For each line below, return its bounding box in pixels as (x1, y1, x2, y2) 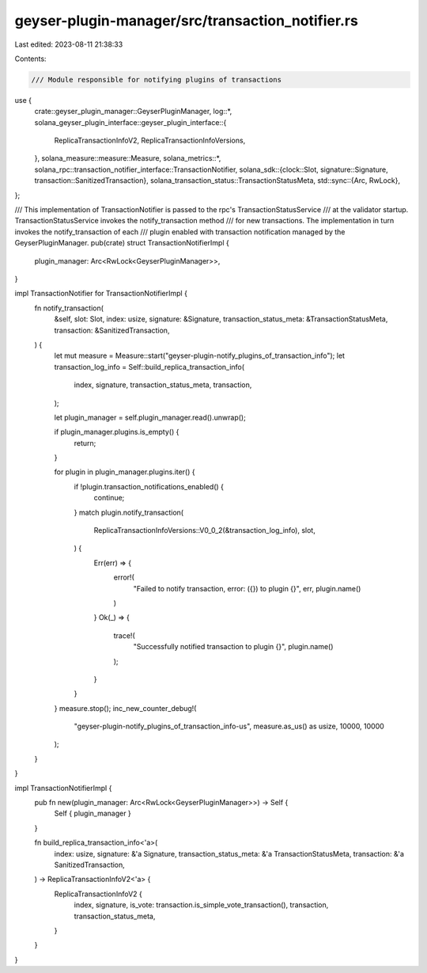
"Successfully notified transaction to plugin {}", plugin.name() (133, 642, 334, 652)
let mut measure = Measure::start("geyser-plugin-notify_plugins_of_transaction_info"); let (54, 351, 346, 360)
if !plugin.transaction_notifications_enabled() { (74, 481, 225, 491)
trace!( (113, 630, 136, 640)
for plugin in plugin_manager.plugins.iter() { (54, 467, 195, 477)
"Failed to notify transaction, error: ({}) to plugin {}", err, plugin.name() (133, 583, 361, 593)
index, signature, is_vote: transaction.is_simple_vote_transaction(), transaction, (74, 900, 329, 910)
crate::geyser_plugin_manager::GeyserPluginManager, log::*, (34, 107, 232, 116)
